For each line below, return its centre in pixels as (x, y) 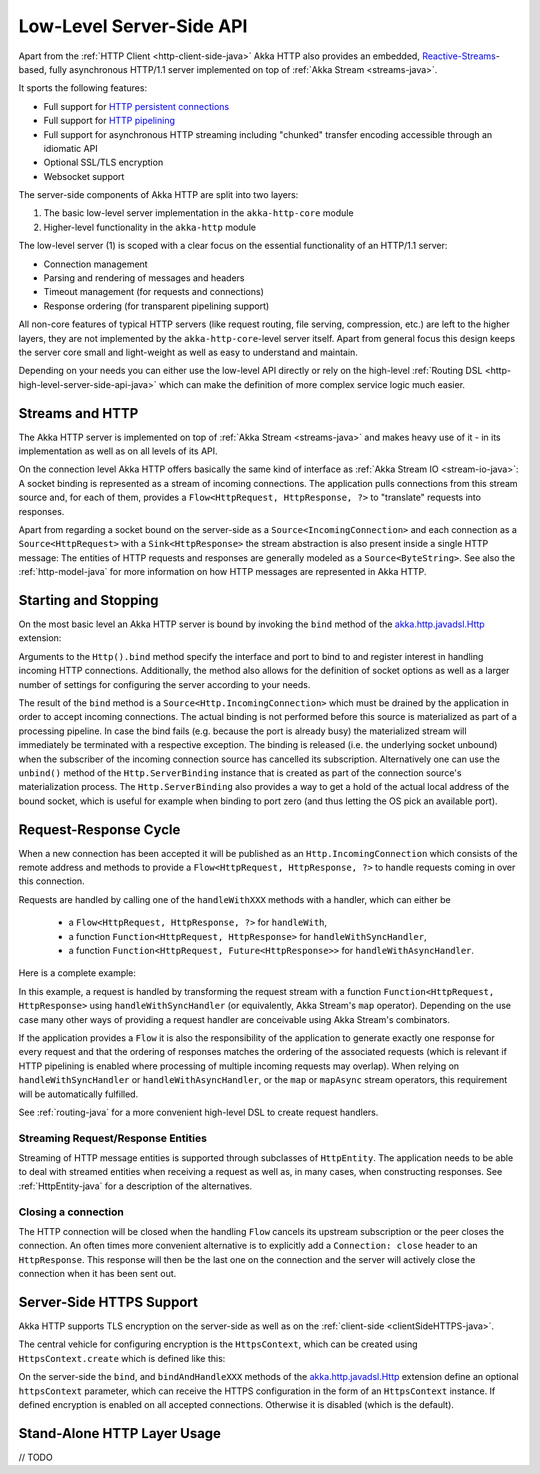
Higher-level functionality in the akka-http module (150, 227)
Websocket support (84, 176)
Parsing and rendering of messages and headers (144, 278)
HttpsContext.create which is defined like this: (122, 1358)
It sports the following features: (83, 88)
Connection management (96, 264)
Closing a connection (71, 1212)
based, (32, 69)
